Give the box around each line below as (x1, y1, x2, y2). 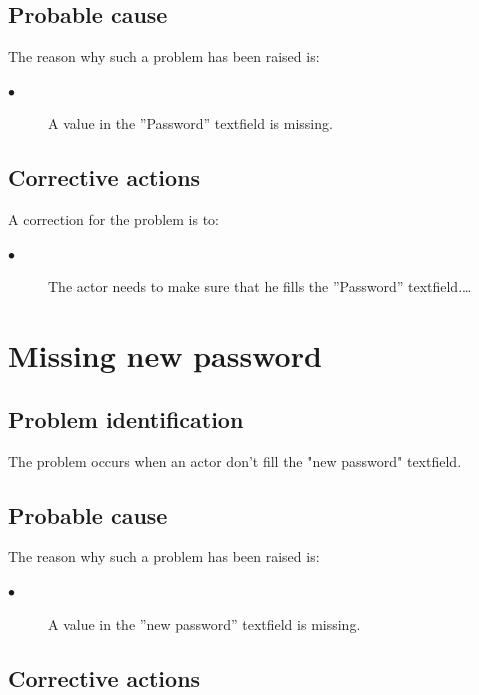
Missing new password (8, 335, 322, 376)
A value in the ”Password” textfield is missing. (48, 113, 333, 134)
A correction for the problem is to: (8, 209, 220, 230)
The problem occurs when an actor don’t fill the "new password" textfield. (8, 450, 462, 471)
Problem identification (8, 403, 244, 434)
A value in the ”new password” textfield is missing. (48, 613, 361, 634)
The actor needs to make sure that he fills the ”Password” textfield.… (48, 276, 472, 297)
